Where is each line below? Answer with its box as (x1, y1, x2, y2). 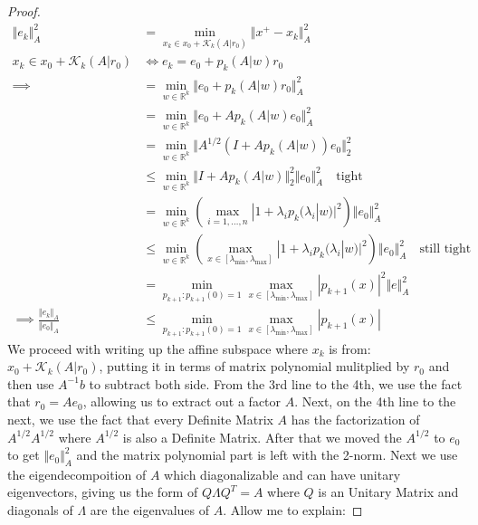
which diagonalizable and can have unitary (164, 464, 401, 483)
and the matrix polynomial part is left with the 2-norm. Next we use (76, 445, 458, 464)
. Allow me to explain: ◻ (223, 501, 363, 520)
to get (7, 445, 40, 464)
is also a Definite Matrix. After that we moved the (122, 427, 402, 446)
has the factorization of (291, 409, 420, 428)
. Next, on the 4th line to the (294, 392, 456, 411)
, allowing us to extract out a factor (82, 392, 282, 411)
